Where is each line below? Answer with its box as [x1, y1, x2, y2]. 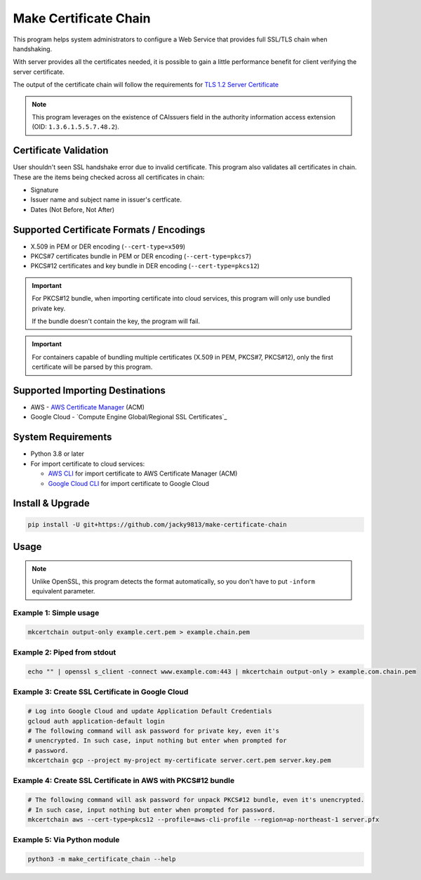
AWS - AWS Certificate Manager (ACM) [30, 403, 145, 412]
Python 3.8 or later [30, 449, 84, 458]
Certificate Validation [13, 145, 109, 157]
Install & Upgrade [13, 497, 91, 509]
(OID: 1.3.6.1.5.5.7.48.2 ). [32, 123, 119, 131]
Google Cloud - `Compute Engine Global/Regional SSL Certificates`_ [30, 413, 227, 421]
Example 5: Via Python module [13, 835, 120, 845]
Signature [30, 185, 59, 194]
